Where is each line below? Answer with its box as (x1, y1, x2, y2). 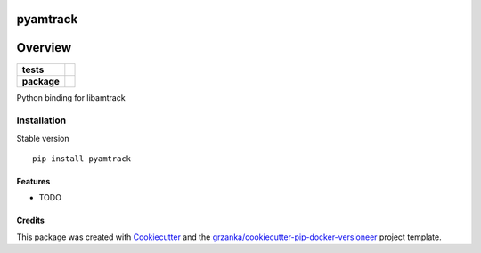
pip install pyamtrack (32, 154, 132, 164)
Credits (16, 215, 45, 226)
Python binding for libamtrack (16, 92, 126, 102)
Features (16, 176, 51, 187)
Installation (16, 114, 67, 126)
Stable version (16, 133, 70, 143)
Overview (16, 40, 72, 55)
